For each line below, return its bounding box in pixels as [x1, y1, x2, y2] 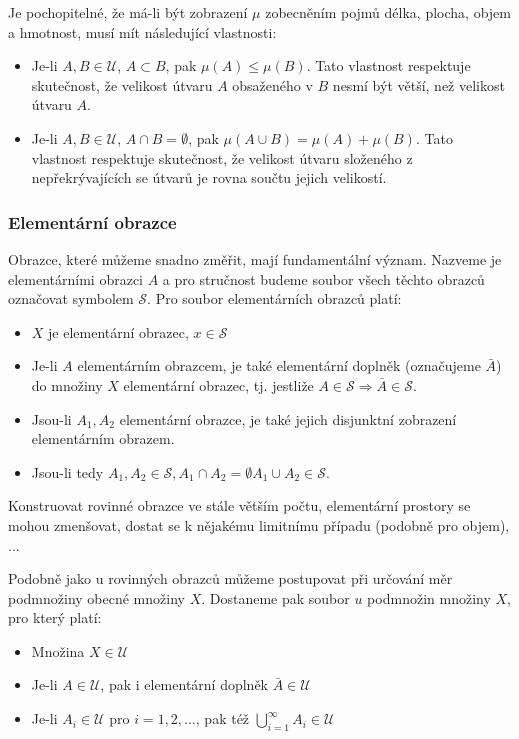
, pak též [195, 708, 250, 729]
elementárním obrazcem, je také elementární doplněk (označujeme [77, 355, 481, 376]
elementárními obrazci [8, 268, 144, 289]
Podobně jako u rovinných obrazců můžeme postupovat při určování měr [8, 568, 453, 589]
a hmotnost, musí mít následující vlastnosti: [8, 21, 277, 42]
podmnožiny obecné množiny [8, 587, 185, 608]
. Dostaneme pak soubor [201, 587, 350, 608]
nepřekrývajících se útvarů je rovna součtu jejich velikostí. [31, 167, 387, 188]
